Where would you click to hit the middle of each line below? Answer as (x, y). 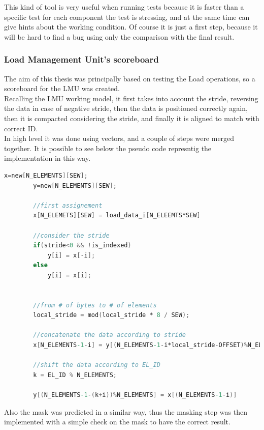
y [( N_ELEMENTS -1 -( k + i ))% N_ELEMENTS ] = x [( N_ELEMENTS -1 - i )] (135, 395)
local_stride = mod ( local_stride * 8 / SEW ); (111, 315)
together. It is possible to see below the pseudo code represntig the (108, 148)
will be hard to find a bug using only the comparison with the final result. (119, 36)
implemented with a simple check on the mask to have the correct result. (117, 422)
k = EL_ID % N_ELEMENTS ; (75, 375)
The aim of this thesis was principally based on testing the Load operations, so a (130, 78)
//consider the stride (71, 235)
